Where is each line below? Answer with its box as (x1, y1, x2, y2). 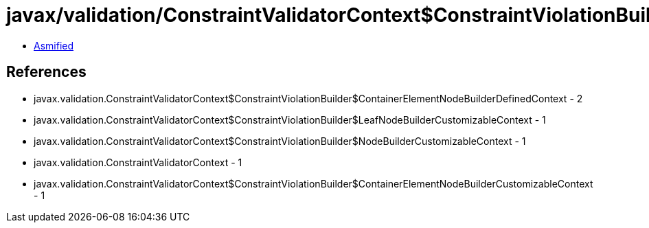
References (6, 63, 87, 81)
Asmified (34, 39, 74, 52)
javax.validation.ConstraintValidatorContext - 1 (34, 156, 242, 168)
